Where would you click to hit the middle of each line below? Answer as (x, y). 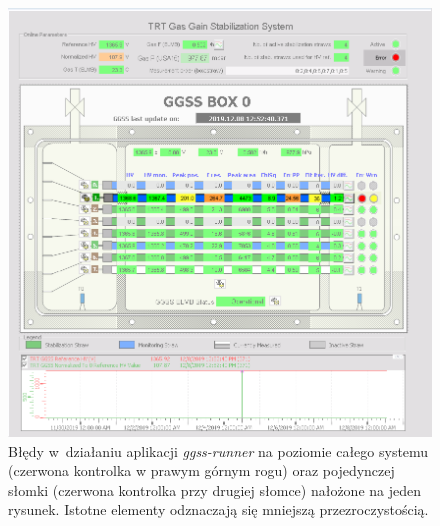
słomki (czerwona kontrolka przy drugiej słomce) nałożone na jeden (215, 489)
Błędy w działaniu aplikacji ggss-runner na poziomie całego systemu (218, 450)
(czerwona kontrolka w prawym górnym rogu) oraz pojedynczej (201, 470)
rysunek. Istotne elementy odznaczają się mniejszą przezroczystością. (218, 509)
